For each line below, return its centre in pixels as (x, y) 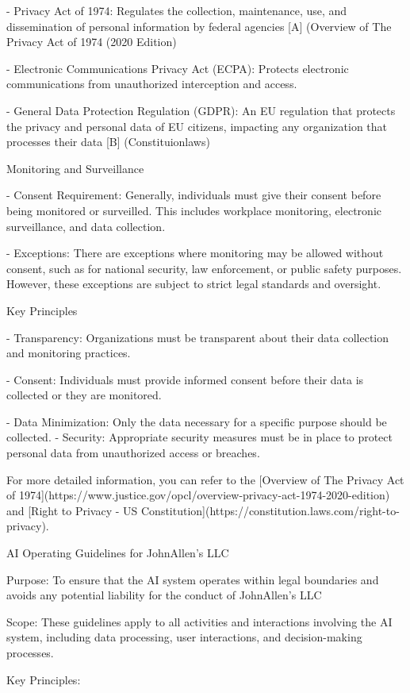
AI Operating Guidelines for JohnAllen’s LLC (118, 553)
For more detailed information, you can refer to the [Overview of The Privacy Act (205, 479)
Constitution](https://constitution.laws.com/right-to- (270, 510)
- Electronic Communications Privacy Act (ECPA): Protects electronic (178, 68)
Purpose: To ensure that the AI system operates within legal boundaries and (193, 579)
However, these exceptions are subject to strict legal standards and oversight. (194, 284)
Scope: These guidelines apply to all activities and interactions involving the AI (199, 621)
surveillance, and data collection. (86, 226)
